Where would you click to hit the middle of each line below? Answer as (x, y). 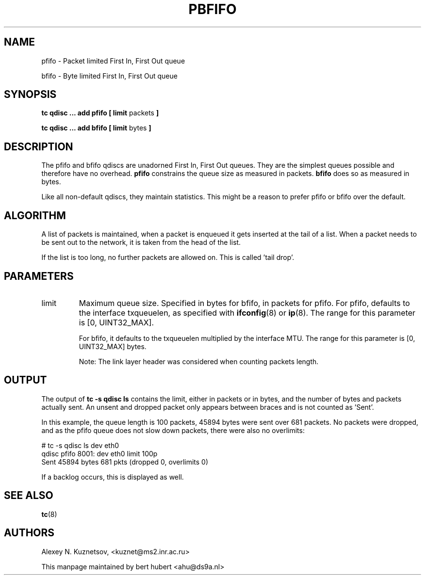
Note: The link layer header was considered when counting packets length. (199, 361)
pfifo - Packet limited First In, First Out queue (113, 61)
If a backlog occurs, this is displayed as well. (113, 477)
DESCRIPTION (39, 146)
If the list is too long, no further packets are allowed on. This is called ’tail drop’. (168, 257)
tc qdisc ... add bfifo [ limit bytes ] (96, 128)
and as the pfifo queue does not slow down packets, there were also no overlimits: (173, 430)
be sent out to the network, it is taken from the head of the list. (141, 242)
